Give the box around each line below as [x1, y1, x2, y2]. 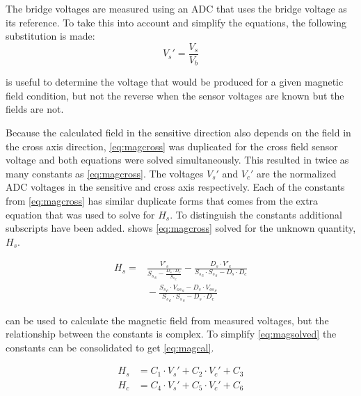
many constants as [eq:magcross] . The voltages [6, 166, 204, 180]
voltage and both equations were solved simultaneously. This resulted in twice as [6, 152, 349, 167]
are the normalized [257, 166, 337, 180]
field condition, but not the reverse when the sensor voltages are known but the [6, 88, 344, 102]
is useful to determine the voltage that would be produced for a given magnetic [6, 74, 344, 89]
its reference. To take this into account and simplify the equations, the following [6, 15, 346, 29]
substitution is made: [6, 29, 95, 43]
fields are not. [6, 102, 64, 116]
